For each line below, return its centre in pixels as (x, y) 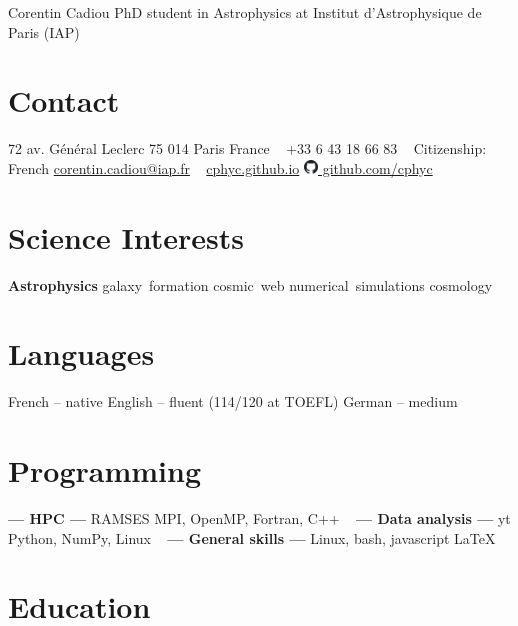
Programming (104, 470)
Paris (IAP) (44, 31)
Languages (81, 353)
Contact (64, 100)
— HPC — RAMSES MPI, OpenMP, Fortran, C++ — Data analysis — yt (259, 518)
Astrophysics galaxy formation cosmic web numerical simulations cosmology (250, 284)
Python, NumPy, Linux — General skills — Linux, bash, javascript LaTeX (252, 537)
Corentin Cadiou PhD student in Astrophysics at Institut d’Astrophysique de (245, 12)
